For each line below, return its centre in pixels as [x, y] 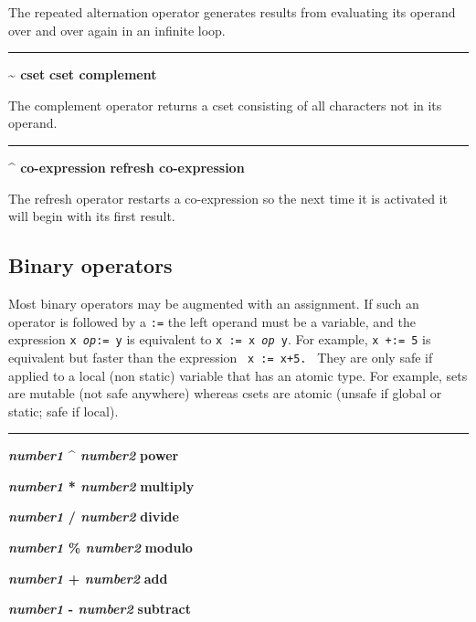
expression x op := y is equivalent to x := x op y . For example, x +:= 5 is [220, 339]
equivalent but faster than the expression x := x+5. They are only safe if [221, 357]
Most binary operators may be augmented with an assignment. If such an [214, 303]
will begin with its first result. [92, 216]
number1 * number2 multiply [101, 485]
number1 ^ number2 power [94, 455]
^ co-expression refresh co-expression [127, 167]
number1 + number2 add [88, 578]
